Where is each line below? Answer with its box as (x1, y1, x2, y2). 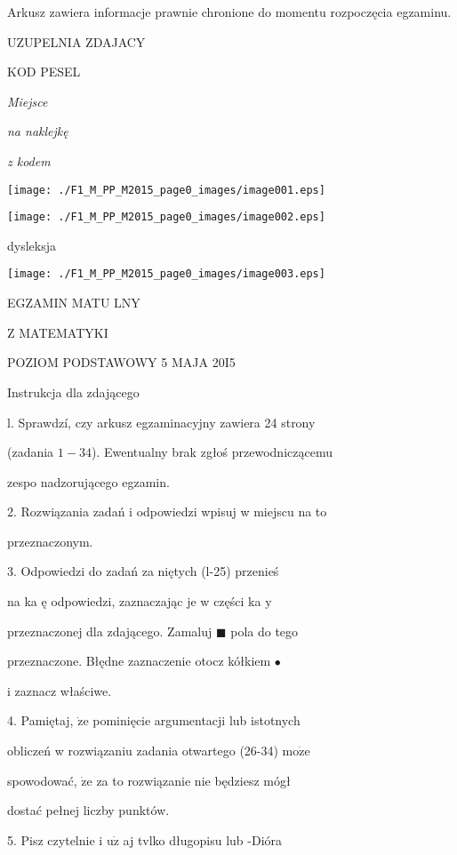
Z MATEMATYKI (7, 323, 108, 341)
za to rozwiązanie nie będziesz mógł (96, 771, 291, 789)
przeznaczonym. (7, 531, 93, 550)
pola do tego (230, 621, 299, 640)
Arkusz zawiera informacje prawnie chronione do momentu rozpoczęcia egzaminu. (7, 3, 452, 20)
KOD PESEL (7, 62, 81, 81)
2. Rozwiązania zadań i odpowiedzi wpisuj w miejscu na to (7, 502, 327, 521)
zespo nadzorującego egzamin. (7, 472, 170, 491)
